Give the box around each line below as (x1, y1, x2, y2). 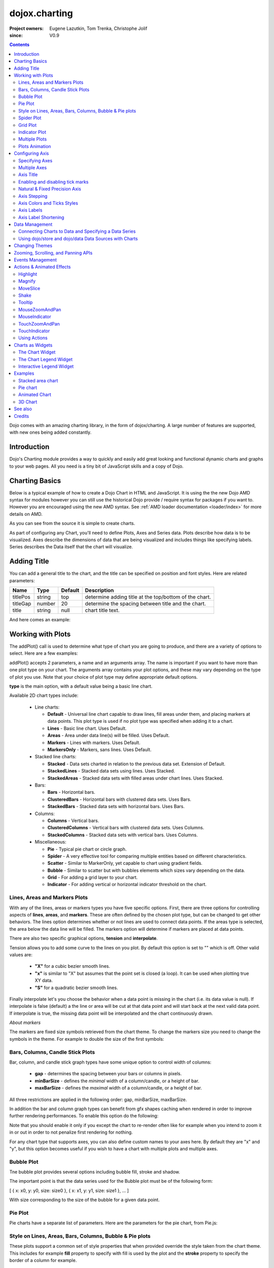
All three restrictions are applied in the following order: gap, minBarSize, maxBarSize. (9, 1096, 187, 1103)
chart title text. (85, 607, 120, 614)
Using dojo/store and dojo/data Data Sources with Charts (18, 235, 138, 241)
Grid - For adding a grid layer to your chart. (47, 874, 138, 880)
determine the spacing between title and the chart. (85, 600, 206, 607)
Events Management (14, 257, 57, 263)
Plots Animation (18, 143, 51, 149)
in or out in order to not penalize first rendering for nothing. (9, 1129, 133, 1136)
